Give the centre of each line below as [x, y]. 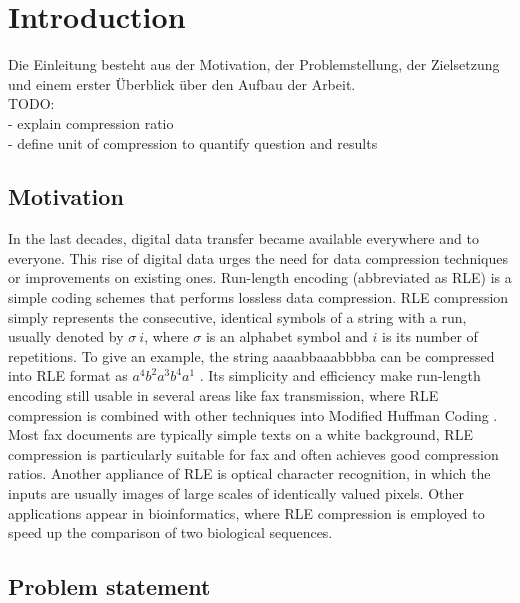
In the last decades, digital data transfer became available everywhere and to [243, 238]
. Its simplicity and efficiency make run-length [340, 375]
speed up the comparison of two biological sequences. [170, 532]
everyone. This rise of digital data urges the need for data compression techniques [258, 257]
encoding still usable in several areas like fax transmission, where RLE [223, 395]
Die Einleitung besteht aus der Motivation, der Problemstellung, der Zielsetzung [254, 64]
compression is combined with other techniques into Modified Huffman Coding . [253, 414]
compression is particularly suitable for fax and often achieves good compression [253, 453]
